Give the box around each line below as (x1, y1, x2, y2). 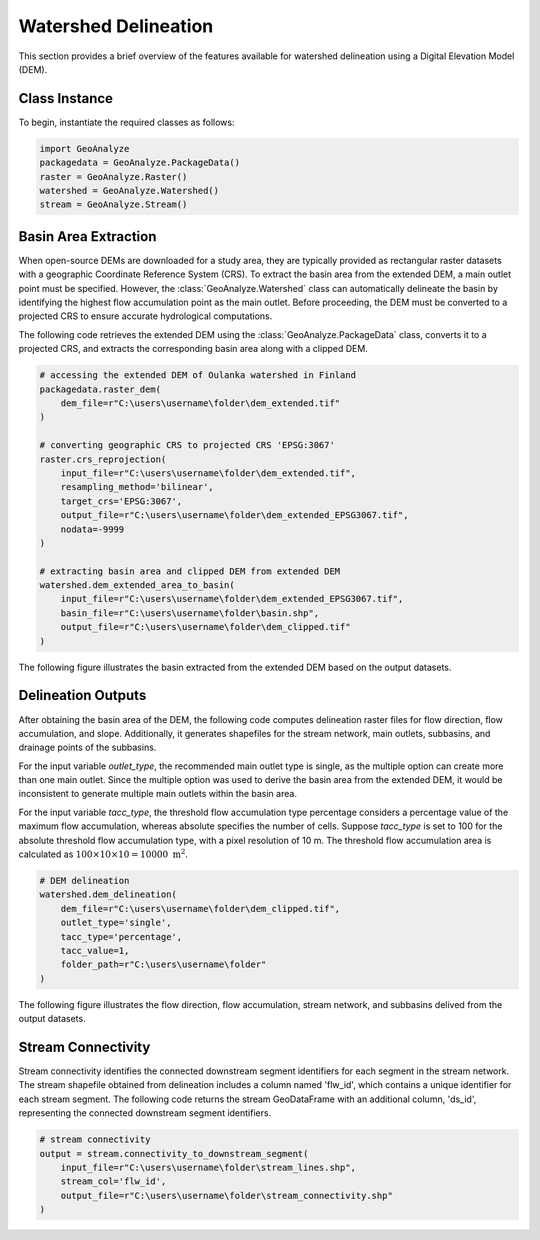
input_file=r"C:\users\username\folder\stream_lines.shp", (60, 1161, 357, 1173)
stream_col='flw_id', (60, 1176, 167, 1187)
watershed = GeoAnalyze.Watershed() (39, 185, 220, 196)
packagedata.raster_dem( (39, 383, 162, 395)
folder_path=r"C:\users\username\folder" (60, 959, 267, 970)
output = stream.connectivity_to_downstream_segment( (39, 1148, 309, 1159)
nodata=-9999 (60, 523, 125, 535)
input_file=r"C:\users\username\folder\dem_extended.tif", (60, 467, 357, 479)
